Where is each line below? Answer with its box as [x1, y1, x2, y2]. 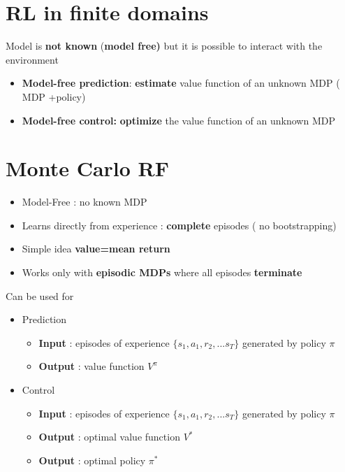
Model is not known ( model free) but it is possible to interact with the [6, 38, 323, 53]
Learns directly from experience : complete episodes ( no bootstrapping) [22, 217, 337, 232]
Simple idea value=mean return [22, 241, 170, 256]
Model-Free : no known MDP [22, 194, 147, 209]
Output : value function [38, 359, 145, 373]
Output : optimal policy [38, 452, 146, 467]
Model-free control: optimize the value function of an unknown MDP [22, 113, 335, 127]
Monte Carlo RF [6, 154, 170, 183]
